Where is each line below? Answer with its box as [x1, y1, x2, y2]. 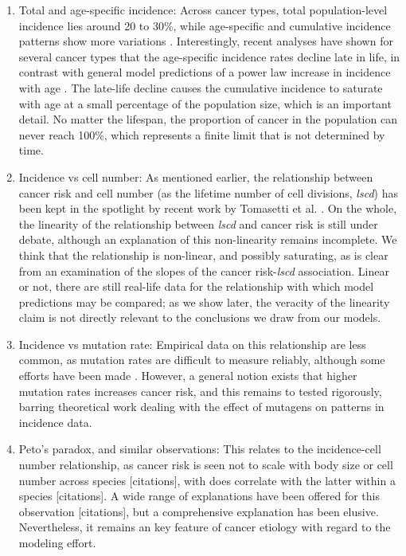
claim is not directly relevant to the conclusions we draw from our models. [18, 309, 381, 326]
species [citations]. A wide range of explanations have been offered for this [18, 487, 380, 504]
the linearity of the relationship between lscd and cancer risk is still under [18, 215, 378, 232]
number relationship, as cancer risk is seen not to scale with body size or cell [18, 456, 393, 473]
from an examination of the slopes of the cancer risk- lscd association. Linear [18, 262, 389, 279]
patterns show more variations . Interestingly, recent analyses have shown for [18, 33, 393, 49]
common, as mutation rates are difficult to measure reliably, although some [18, 351, 385, 368]
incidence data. [18, 413, 92, 430]
